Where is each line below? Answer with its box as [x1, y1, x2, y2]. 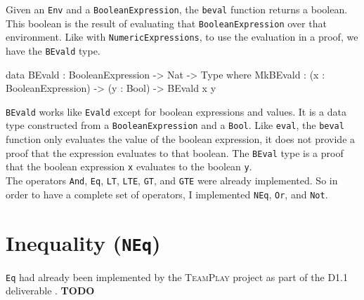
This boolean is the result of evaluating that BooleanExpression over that [6, 15, 327, 30]
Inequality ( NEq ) [6, 228, 161, 257]
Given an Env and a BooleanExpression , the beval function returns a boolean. [6, 2, 348, 16]
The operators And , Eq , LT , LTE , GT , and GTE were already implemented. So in [6, 173, 338, 188]
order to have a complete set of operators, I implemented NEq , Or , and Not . [6, 186, 328, 201]
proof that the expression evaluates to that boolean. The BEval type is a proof [6, 145, 344, 160]
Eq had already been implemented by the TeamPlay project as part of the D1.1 [6, 269, 348, 284]
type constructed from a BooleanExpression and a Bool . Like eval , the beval [6, 118, 344, 132]
